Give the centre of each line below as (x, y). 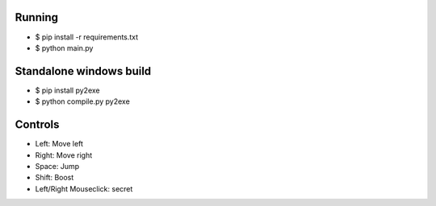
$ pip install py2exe (67, 90)
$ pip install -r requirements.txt (87, 37)
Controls (37, 125)
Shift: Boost (55, 178)
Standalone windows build (83, 71)
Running (37, 17)
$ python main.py (64, 47)
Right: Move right (64, 155)
